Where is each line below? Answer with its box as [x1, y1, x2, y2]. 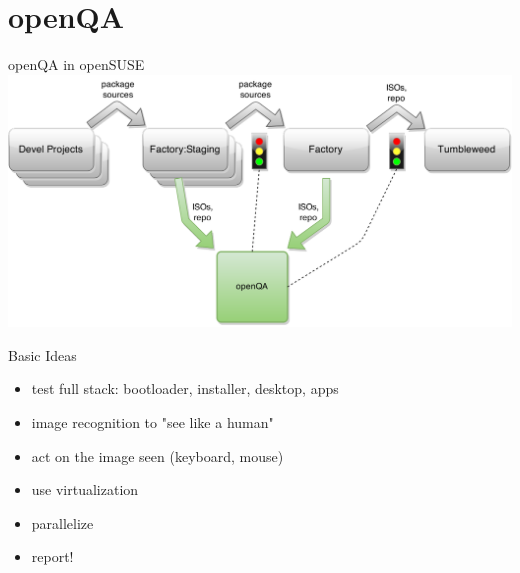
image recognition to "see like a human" [31, 411, 274, 432]
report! [31, 546, 74, 567]
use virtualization [31, 479, 139, 500]
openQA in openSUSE [8, 54, 145, 75]
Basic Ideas [8, 344, 77, 365]
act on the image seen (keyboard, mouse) [31, 445, 284, 466]
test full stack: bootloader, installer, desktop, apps [31, 378, 339, 399]
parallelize [31, 512, 94, 533]
